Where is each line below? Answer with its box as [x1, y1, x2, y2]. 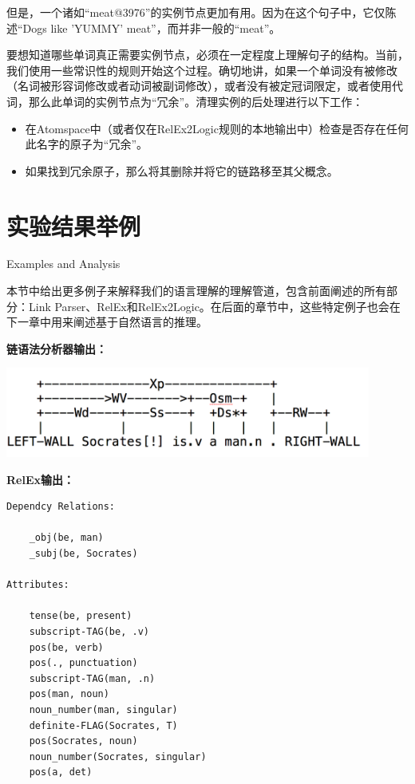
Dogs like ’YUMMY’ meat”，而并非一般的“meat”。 [22, 19, 281, 36]
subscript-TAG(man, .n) [29, 672, 156, 684]
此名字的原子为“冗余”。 [25, 136, 148, 152]
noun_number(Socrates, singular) [29, 751, 207, 762]
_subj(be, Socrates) [29, 548, 138, 560]
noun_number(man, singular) [29, 703, 178, 715]
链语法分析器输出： [6, 340, 107, 357]
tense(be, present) [29, 610, 132, 622]
